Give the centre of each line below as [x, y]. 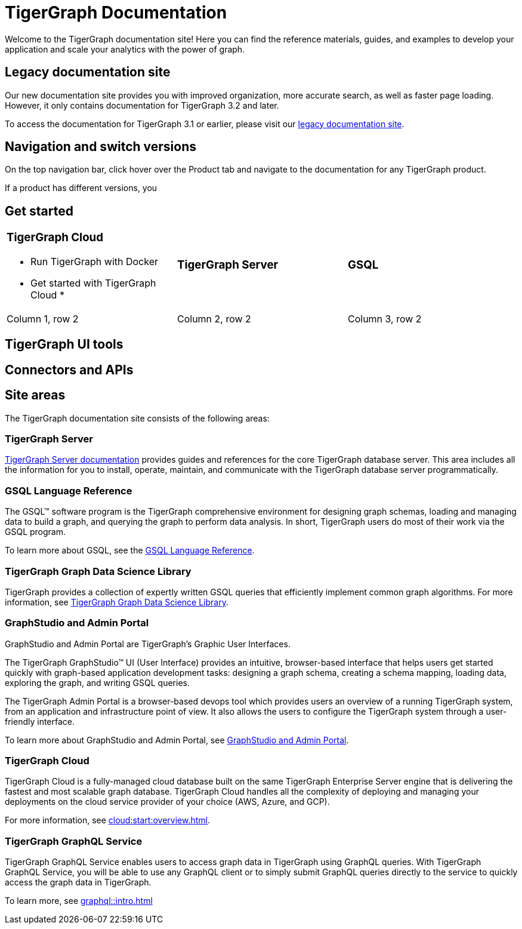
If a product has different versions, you [81, 188]
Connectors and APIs [69, 370]
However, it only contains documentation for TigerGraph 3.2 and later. [142, 105]
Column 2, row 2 [214, 319]
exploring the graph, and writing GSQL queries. [97, 682]
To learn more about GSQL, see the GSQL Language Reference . [130, 550]
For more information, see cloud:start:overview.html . [108, 820]
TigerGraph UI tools [64, 344]
